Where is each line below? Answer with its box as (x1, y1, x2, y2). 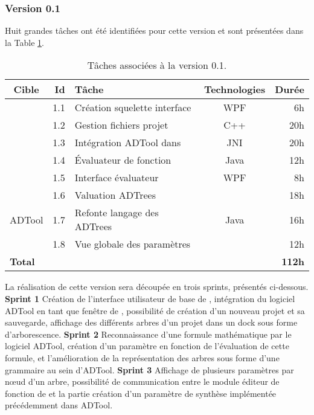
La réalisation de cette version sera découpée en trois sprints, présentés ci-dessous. (5, 280, 309, 293)
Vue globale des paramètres (74, 237, 191, 251)
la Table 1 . (5, 36, 44, 48)
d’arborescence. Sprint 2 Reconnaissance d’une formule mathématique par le (5, 327, 292, 340)
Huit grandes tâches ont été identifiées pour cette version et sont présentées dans (5, 24, 304, 37)
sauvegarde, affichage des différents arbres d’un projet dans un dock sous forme (5, 316, 298, 329)
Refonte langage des (74, 205, 159, 220)
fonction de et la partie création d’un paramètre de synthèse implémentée (5, 387, 277, 399)
